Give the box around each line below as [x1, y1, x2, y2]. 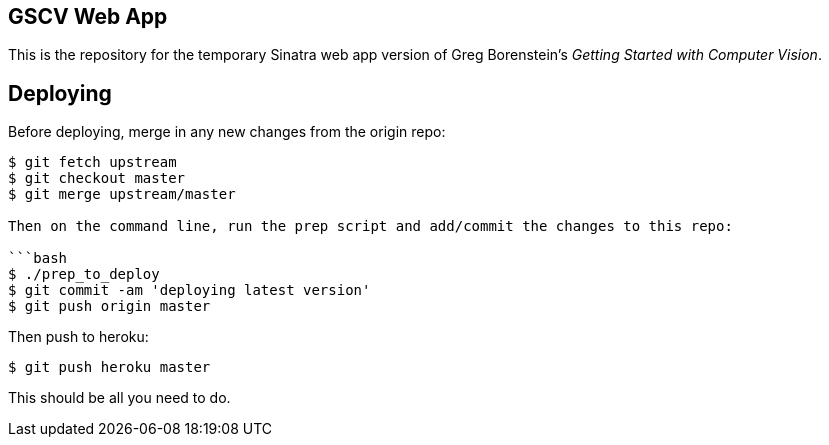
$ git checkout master [8, 170, 186, 187]
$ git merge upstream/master [8, 186, 236, 203]
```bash [8, 250, 68, 267]
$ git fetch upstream [8, 154, 177, 171]
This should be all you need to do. [8, 389, 231, 407]
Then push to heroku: [8, 328, 149, 346]
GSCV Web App [8, 4, 168, 29]
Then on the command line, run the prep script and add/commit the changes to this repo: [8, 218, 733, 235]
